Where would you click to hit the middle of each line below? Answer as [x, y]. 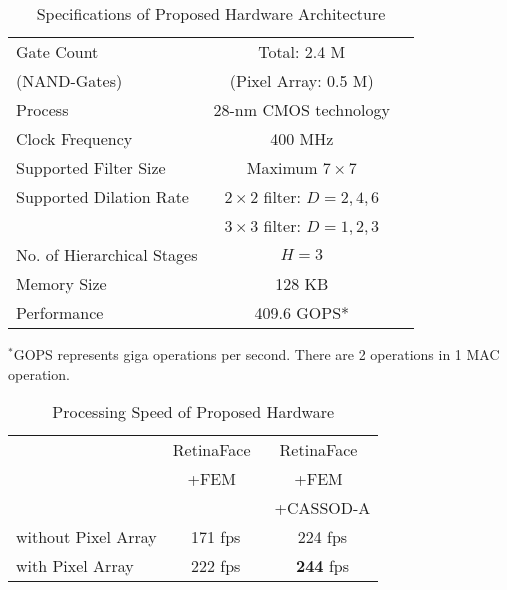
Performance [60, 312]
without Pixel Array [86, 537]
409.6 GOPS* [302, 312]
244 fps [322, 566]
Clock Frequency [74, 138]
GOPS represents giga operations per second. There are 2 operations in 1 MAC [256, 354]
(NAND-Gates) [69, 80]
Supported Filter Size [91, 167]
